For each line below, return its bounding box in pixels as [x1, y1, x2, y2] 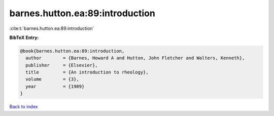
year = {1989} [25, 84, 85, 89]
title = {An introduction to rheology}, [25, 69, 149, 75]
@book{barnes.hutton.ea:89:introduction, [20, 48, 125, 54]
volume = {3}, [25, 76, 80, 82]
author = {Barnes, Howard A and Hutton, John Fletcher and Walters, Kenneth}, [25, 55, 245, 61]
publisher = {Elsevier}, [25, 62, 98, 68]
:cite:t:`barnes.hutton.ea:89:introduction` [9, 25, 94, 31]
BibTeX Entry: [9, 34, 39, 41]
